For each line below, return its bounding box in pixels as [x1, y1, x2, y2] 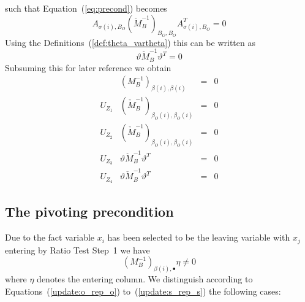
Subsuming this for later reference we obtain [5, 61, 171, 74]
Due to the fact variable [5, 231, 95, 244]
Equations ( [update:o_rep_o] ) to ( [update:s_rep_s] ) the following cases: [5, 284, 281, 297]
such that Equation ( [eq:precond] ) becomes [5, 2, 167, 14]
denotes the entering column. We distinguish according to [37, 273, 253, 285]
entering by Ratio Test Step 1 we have [5, 243, 150, 256]
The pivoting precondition [5, 202, 174, 221]
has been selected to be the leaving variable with [107, 231, 290, 244]
